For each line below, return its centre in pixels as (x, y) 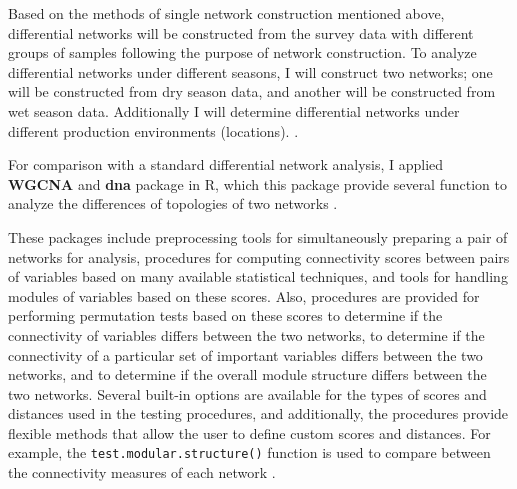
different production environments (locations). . (153, 130)
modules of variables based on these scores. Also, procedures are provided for (244, 295)
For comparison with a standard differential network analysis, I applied (226, 164)
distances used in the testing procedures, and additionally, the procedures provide (258, 413)
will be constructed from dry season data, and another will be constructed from (252, 91)
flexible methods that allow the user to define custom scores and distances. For (249, 432)
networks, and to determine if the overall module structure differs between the (247, 374)
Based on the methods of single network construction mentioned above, (226, 13)
